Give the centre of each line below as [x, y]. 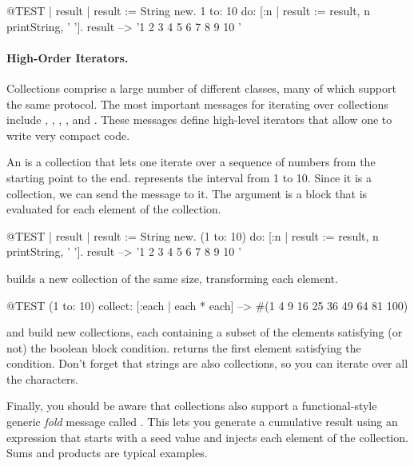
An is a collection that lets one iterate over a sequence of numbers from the [191, 162]
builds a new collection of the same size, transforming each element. [172, 278]
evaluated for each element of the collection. [114, 209]
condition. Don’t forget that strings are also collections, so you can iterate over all [207, 363]
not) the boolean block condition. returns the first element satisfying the [184, 347]
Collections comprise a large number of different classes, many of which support [201, 88]
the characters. [42, 378]
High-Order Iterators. [68, 57]
